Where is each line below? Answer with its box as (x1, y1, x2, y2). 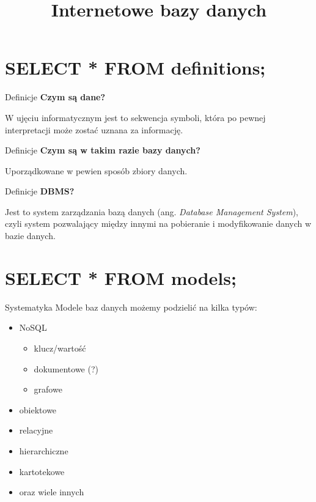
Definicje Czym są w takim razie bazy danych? (5, 144, 200, 157)
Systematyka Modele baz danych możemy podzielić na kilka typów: (5, 300, 257, 313)
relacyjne (19, 424, 53, 437)
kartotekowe (19, 465, 65, 478)
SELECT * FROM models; (5, 265, 237, 290)
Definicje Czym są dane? (5, 90, 106, 103)
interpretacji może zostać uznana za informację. (5, 123, 183, 136)
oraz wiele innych (19, 485, 84, 498)
